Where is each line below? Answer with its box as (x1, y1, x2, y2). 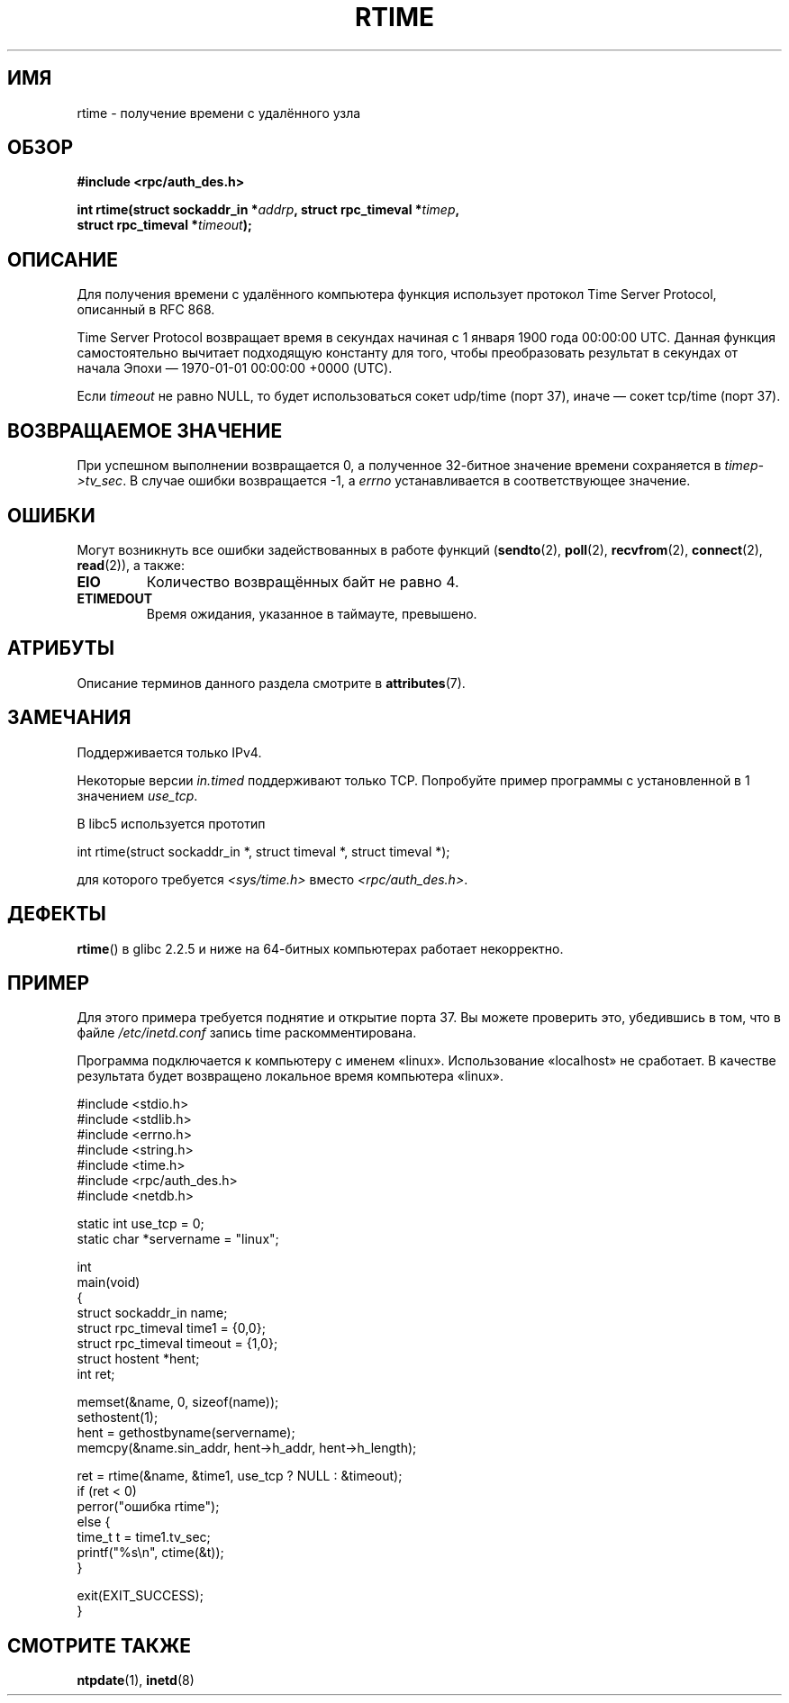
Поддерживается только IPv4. (77, 744, 262, 760)
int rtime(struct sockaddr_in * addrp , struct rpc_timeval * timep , (77, 202, 460, 218)
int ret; (77, 1366, 115, 1382)
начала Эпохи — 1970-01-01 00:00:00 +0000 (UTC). (77, 360, 393, 376)
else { (77, 1514, 111, 1530)
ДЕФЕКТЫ (7, 902, 106, 926)
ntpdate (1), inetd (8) (77, 1672, 195, 1689)
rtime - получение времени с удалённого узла (77, 104, 361, 121)
